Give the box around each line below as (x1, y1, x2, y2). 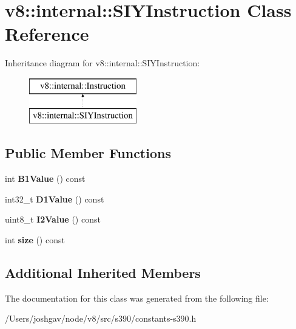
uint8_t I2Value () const (5, 213, 101, 226)
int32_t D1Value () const (5, 192, 104, 205)
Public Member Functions (5, 144, 171, 162)
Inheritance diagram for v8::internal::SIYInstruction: (5, 57, 200, 69)
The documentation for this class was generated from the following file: (5, 291, 269, 304)
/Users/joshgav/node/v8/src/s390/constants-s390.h (5, 312, 197, 325)
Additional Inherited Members (5, 263, 201, 282)
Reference (5, 21, 89, 46)
